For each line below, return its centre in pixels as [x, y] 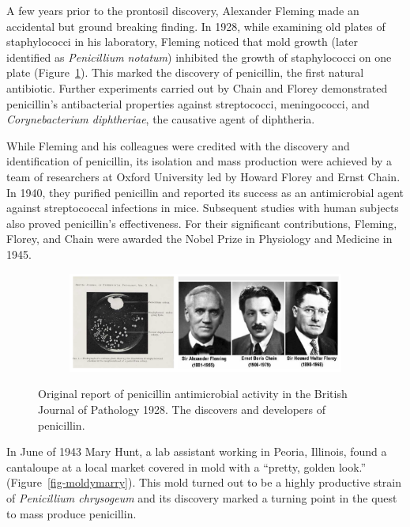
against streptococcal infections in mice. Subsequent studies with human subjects [203, 208]
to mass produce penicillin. [71, 513]
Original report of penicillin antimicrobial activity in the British [193, 394]
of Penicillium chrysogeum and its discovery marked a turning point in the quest [202, 497]
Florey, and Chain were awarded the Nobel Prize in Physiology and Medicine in [199, 239]
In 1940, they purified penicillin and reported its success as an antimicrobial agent [205, 192]
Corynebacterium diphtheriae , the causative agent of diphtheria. [161, 119]
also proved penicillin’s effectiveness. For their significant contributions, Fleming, [202, 223]
